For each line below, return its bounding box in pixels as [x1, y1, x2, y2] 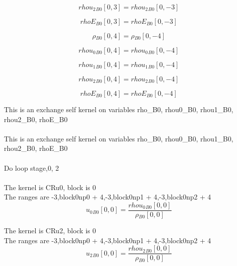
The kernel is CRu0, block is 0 [4, 182, 96, 192]
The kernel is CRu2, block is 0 [4, 225, 96, 235]
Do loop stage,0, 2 [4, 162, 59, 173]
